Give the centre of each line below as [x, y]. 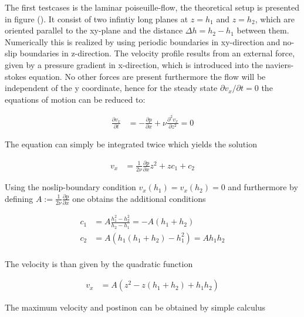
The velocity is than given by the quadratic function [99, 263]
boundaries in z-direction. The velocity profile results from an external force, [157, 53]
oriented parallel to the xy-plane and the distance [94, 30]
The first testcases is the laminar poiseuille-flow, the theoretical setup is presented [152, 7]
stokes [16, 76]
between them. [263, 30]
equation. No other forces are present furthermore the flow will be [147, 76]
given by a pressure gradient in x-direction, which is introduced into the [134, 64]
